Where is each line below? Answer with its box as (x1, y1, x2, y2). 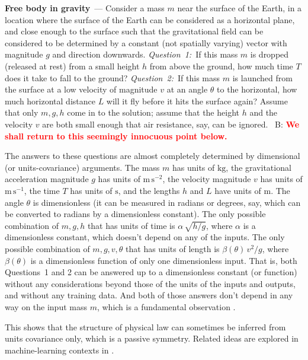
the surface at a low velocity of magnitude (5, 83, 158, 95)
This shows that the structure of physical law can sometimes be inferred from (5, 320, 286, 333)
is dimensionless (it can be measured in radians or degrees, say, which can (33, 196, 301, 208)
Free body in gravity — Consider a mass (5, 2, 165, 14)
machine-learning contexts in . (5, 343, 114, 356)
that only (5, 106, 38, 119)
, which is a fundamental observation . (97, 301, 236, 313)
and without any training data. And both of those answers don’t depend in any (5, 289, 293, 301)
